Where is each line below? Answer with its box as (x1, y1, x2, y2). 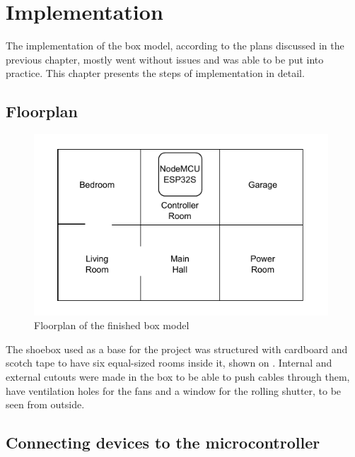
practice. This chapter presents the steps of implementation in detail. (6, 66, 305, 81)
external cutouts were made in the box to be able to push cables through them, (6, 369, 350, 384)
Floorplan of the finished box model (34, 318, 190, 333)
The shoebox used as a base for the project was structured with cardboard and (6, 341, 348, 356)
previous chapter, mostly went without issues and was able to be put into (6, 52, 324, 66)
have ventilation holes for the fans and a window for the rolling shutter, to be (6, 383, 342, 398)
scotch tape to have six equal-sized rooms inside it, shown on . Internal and (6, 355, 332, 370)
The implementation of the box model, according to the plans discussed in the (6, 38, 344, 53)
